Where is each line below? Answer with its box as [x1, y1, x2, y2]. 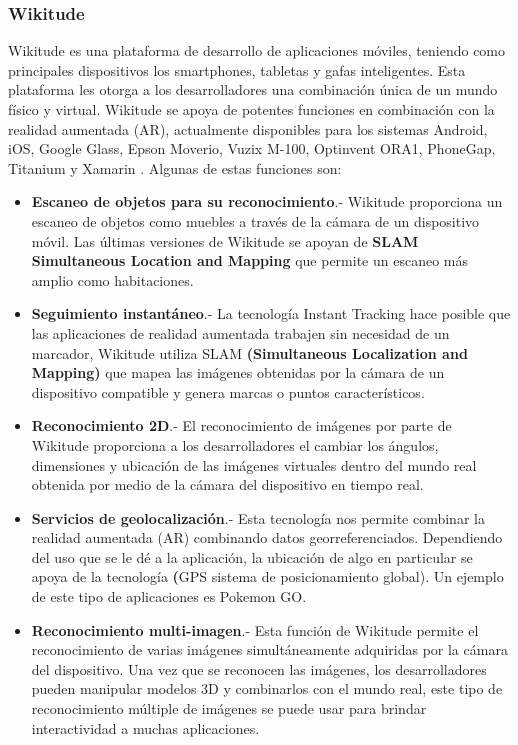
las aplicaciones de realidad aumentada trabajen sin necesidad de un [31, 322, 450, 343]
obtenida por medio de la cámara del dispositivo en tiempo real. [31, 474, 424, 495]
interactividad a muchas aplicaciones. [31, 717, 260, 738]
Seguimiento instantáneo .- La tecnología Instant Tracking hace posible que [31, 303, 511, 324]
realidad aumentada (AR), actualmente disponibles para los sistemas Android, [8, 118, 488, 139]
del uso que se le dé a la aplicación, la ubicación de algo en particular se [31, 546, 473, 567]
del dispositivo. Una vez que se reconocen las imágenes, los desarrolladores [31, 658, 487, 679]
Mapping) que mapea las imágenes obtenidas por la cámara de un [31, 362, 445, 383]
